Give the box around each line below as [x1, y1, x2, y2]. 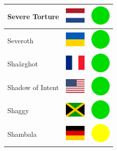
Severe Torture [7, 11, 59, 21]
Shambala [7, 129, 37, 139]
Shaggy [7, 105, 29, 116]
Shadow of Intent [7, 82, 59, 92]
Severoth [7, 35, 33, 45]
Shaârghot [7, 59, 38, 69]
